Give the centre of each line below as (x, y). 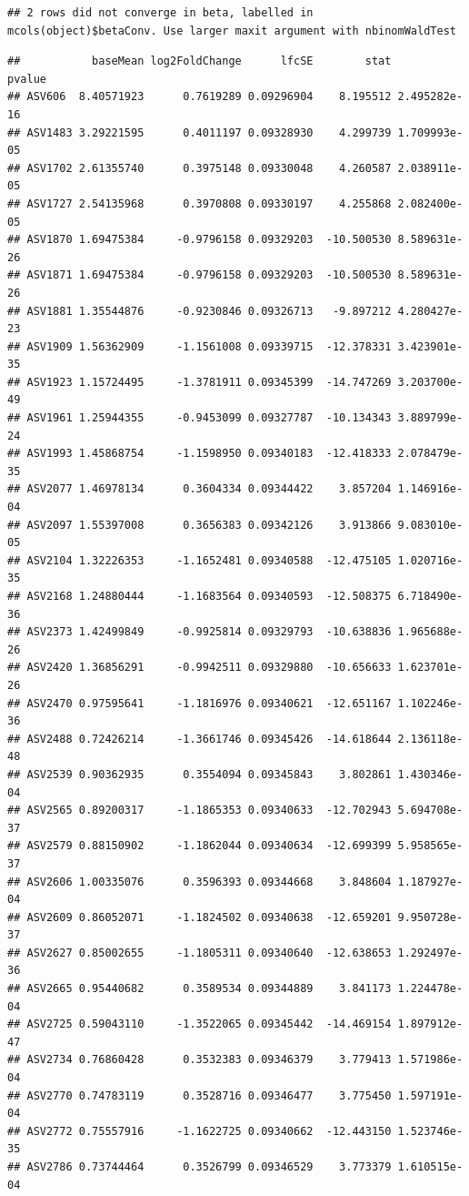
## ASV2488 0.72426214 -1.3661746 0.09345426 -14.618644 (200, 739)
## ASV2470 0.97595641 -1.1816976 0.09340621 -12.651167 (200, 703)
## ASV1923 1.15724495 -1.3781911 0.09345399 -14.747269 (200, 382)
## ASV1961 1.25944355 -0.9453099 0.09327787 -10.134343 (200, 418)
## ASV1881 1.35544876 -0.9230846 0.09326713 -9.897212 (200, 311)
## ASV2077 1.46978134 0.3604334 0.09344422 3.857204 (200, 489)
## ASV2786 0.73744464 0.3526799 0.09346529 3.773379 (200, 1167)
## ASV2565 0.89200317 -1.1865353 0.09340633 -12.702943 (200, 811)
